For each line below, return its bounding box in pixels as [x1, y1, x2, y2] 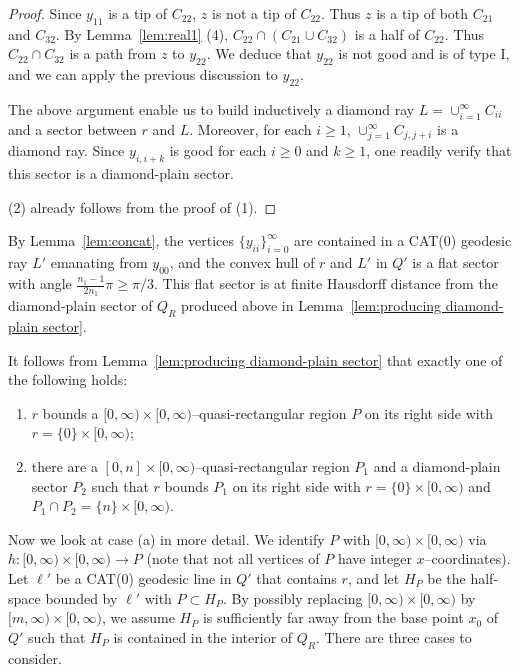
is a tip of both [376, 3, 469, 23]
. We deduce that [206, 43, 312, 64]
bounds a [42, 402, 99, 423]
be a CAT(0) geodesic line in [55, 568, 232, 588]
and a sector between [8, 118, 137, 139]
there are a [31, 456, 98, 477]
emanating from [50, 252, 148, 273]
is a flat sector [412, 252, 499, 273]
